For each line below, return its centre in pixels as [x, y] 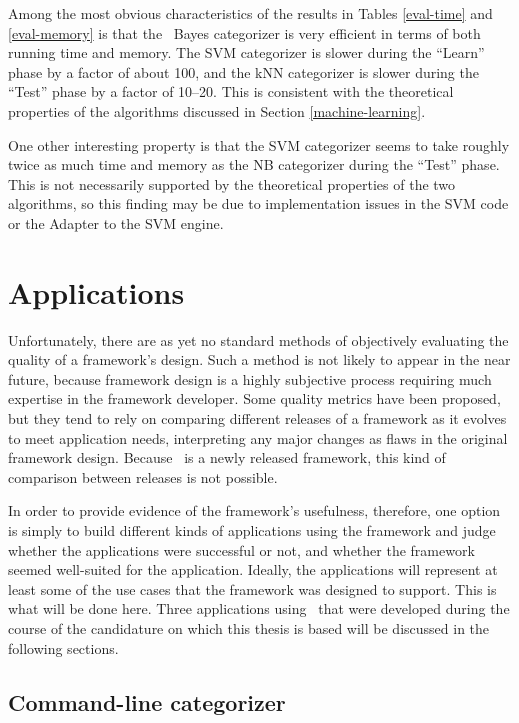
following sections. [63, 647]
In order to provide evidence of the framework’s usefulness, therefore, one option [254, 510]
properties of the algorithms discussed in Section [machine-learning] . [217, 110]
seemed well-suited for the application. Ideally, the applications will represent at [253, 569]
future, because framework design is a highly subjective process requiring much [250, 378]
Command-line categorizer [147, 701]
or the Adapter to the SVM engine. [116, 222]
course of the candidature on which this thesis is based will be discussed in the [249, 627]
